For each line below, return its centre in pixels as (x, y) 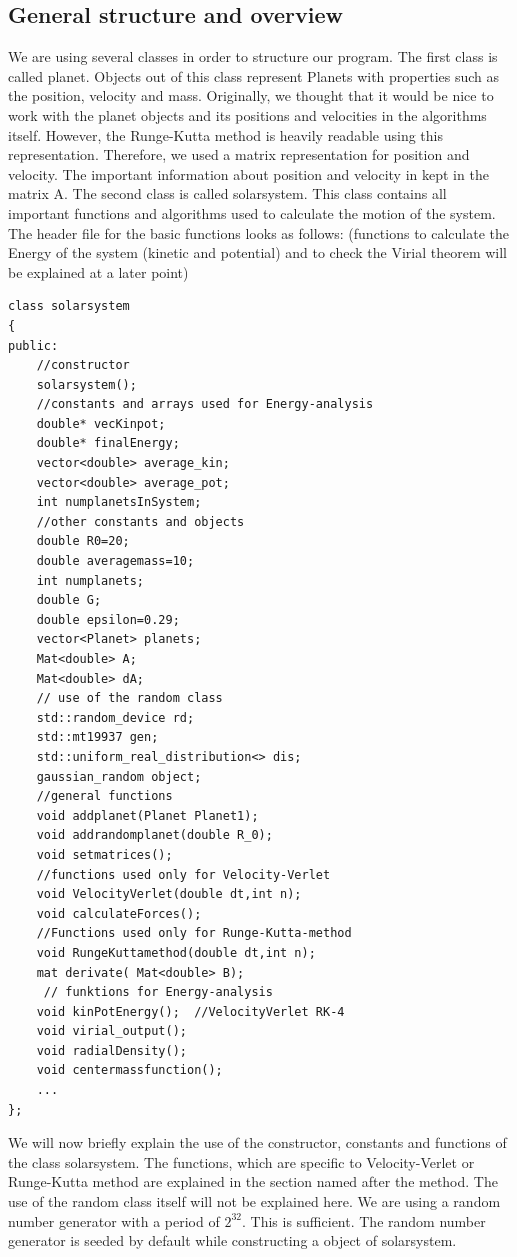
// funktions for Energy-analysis (158, 992)
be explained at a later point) (98, 271)
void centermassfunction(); (129, 1070)
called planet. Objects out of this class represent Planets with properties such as (254, 75)
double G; (69, 600)
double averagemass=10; (115, 561)
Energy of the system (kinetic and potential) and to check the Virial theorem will (258, 252)
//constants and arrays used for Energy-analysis (205, 404)
